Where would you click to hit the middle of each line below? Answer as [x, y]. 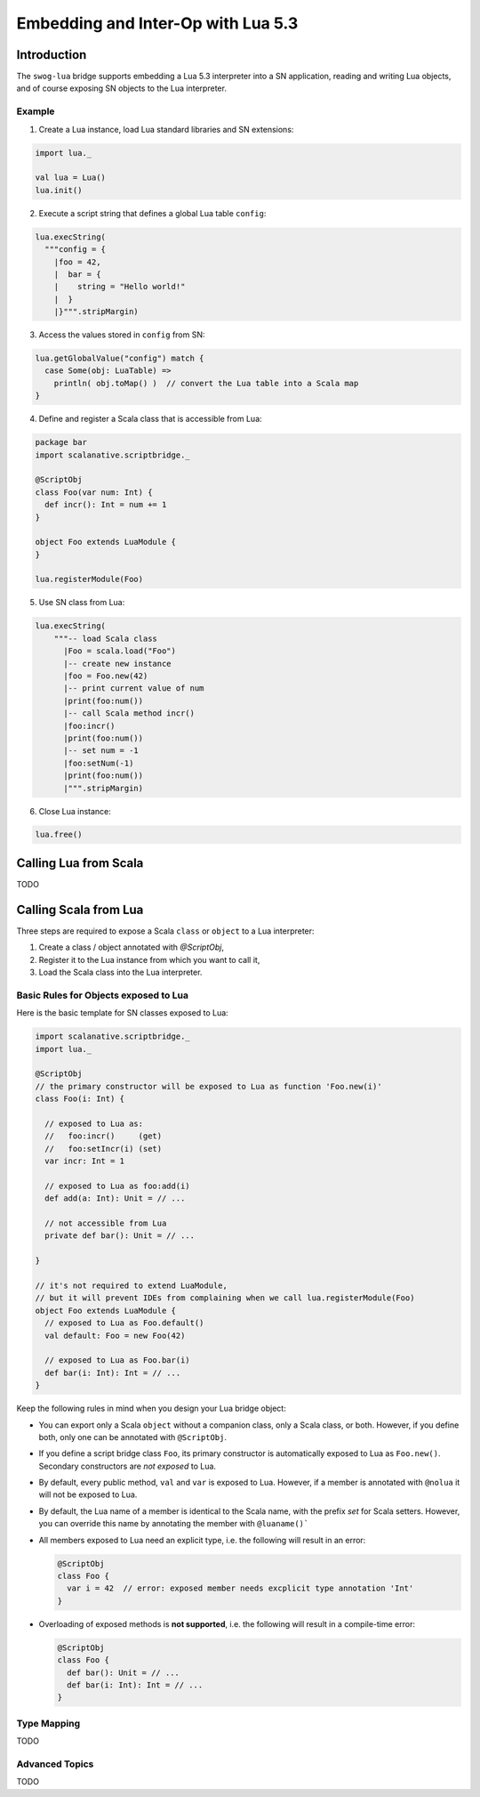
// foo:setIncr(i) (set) [104, 1149]
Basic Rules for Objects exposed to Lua [102, 995]
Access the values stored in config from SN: [122, 335]
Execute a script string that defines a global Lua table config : [152, 213]
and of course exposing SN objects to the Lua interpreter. [121, 88]
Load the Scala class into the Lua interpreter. [120, 972]
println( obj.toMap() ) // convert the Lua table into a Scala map [206, 383]
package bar [61, 442]
